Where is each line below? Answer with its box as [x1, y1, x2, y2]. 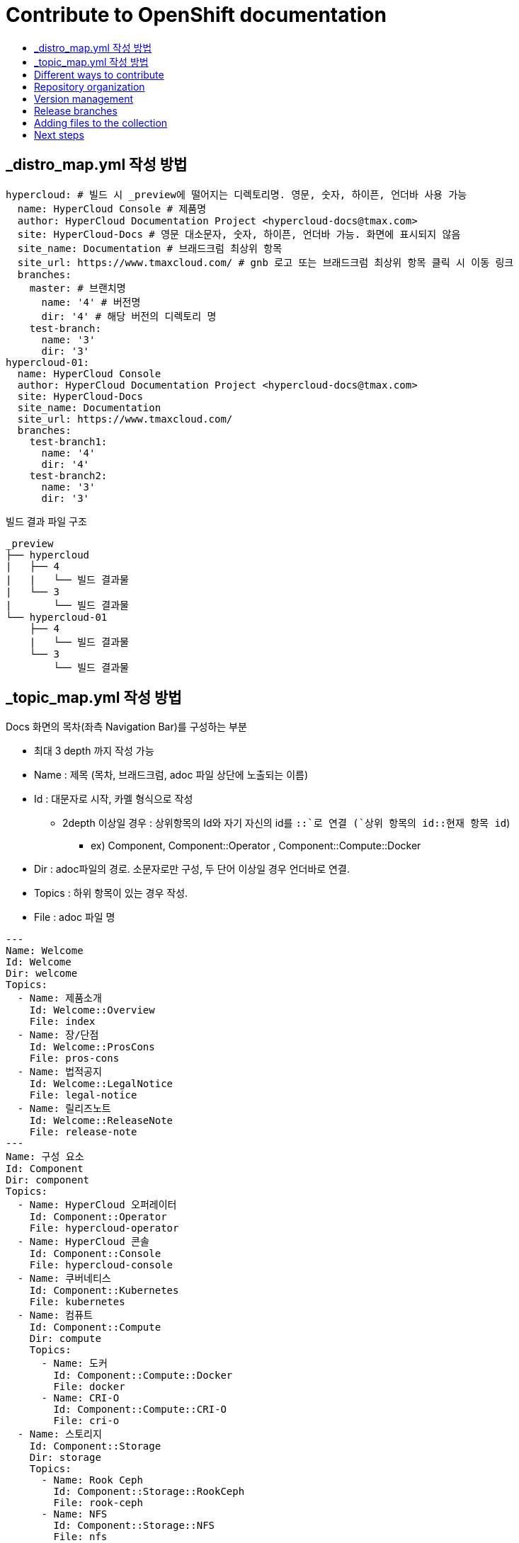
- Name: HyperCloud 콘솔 [17, 1236, 149, 1248]
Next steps [34, 128, 84, 141]
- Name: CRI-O [41, 1392, 120, 1404]
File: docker [53, 1381, 125, 1393]
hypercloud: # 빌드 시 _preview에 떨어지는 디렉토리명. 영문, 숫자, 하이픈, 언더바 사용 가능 [6, 188, 467, 200]
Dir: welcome [6, 968, 78, 980]
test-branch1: [29, 435, 108, 447]
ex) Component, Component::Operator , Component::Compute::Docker [91, 839, 421, 852]
